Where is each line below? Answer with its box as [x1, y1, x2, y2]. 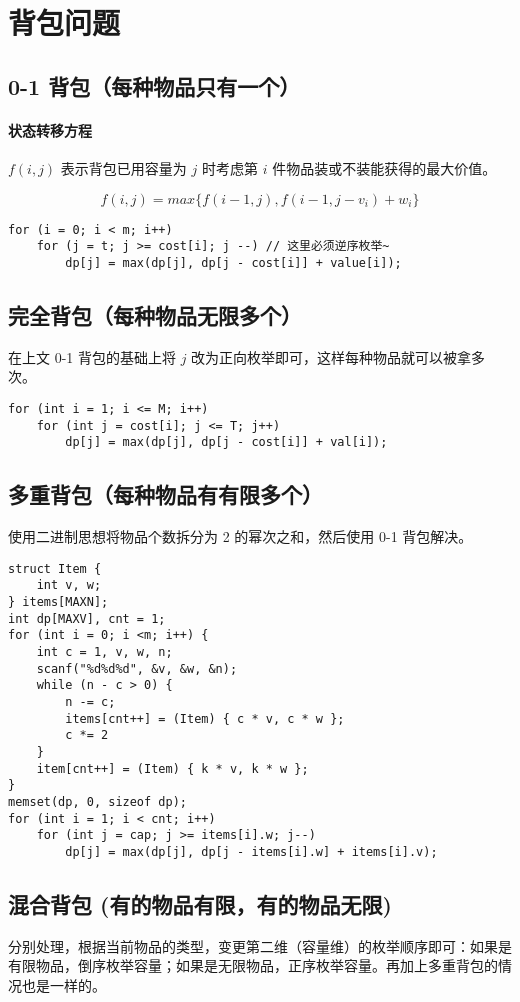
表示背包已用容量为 [60, 157, 187, 178]
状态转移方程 [8, 119, 92, 140]
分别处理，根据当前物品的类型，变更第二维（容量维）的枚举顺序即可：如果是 [8, 935, 512, 956]
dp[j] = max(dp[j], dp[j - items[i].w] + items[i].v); [65, 844, 438, 859]
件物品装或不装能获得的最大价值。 [272, 157, 497, 178]
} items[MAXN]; [8, 594, 109, 609]
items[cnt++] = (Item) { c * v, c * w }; [65, 711, 345, 726]
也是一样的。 [21, 974, 106, 995]
